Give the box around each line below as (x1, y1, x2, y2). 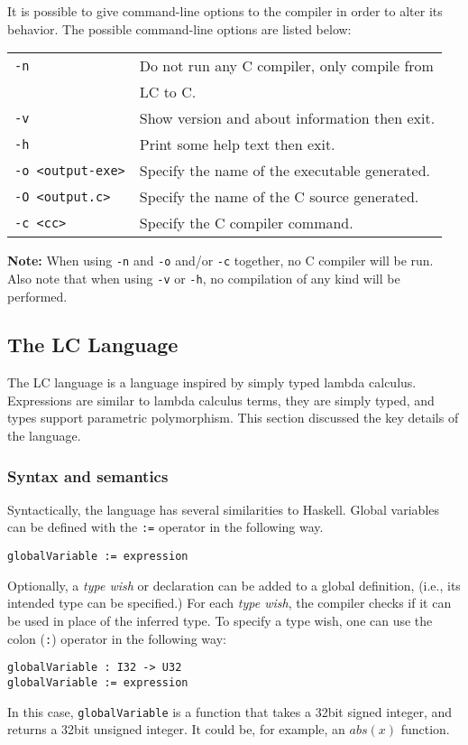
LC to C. (139, 81, 197, 103)
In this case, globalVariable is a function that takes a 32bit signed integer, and (7, 702, 453, 721)
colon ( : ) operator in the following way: (7, 629, 226, 647)
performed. (7, 286, 68, 305)
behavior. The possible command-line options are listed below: (7, 19, 352, 38)
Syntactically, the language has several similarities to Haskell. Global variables (7, 499, 440, 518)
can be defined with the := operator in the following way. (7, 517, 324, 536)
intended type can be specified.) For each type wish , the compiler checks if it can (7, 593, 452, 612)
